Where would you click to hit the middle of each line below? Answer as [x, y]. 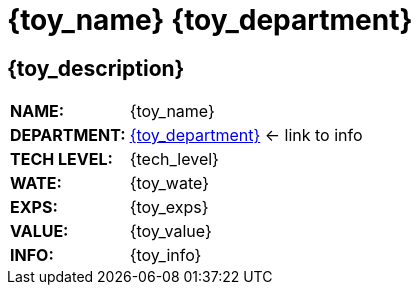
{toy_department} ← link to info [246, 135]
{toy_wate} [169, 183]
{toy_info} [165, 255]
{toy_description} [96, 68]
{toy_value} [170, 231]
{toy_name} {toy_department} [210, 20]
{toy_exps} [169, 207]
